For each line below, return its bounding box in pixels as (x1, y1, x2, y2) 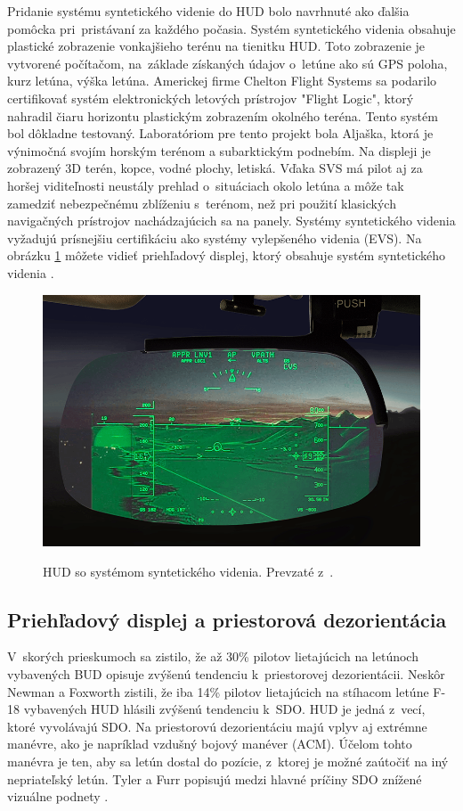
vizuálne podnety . (7, 787, 109, 806)
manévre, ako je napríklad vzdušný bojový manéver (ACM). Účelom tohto (7, 734, 412, 753)
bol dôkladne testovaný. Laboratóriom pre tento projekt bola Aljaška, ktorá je (7, 124, 434, 143)
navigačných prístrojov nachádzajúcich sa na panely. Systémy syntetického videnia (7, 211, 456, 230)
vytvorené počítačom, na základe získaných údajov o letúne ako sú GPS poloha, (7, 53, 448, 72)
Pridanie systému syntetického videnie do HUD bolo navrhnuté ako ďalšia (7, 2, 410, 20)
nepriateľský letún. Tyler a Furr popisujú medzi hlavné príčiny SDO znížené (7, 769, 422, 788)
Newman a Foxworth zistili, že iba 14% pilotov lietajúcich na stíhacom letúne (7, 682, 429, 700)
